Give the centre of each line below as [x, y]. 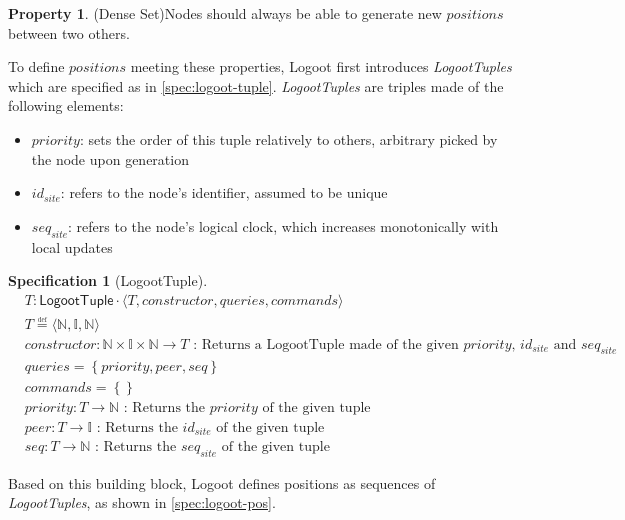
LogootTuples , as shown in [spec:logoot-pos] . [142, 502]
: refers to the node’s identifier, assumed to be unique [224, 192]
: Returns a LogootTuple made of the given [326, 344]
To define [36, 66]
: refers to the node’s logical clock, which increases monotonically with [283, 225]
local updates [72, 246]
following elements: [66, 105]
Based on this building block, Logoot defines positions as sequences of [222, 482]
